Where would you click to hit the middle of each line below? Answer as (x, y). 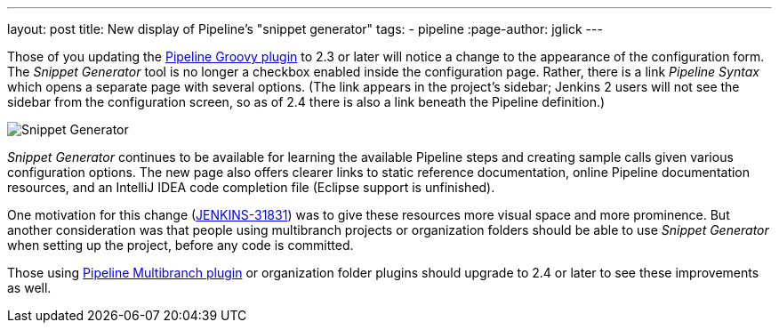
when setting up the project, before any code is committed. (181, 245)
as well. (29, 288)
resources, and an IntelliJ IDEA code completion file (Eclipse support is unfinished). (251, 187)
